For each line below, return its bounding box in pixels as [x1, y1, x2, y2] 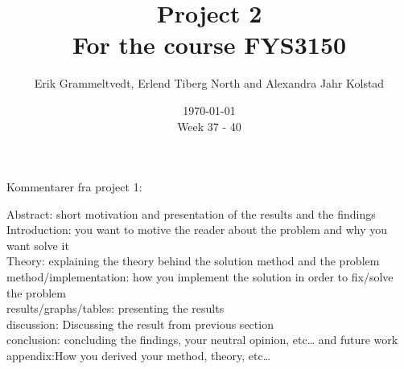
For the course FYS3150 [72, 28, 347, 61]
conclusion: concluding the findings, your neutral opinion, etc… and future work [6, 331, 398, 348]
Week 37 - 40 [177, 117, 241, 134]
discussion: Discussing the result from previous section [6, 315, 274, 332]
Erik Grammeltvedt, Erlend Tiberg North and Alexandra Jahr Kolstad [34, 75, 385, 92]
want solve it [6, 236, 69, 253]
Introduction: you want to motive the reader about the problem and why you [6, 221, 388, 238]
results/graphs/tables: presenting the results [6, 300, 225, 317]
